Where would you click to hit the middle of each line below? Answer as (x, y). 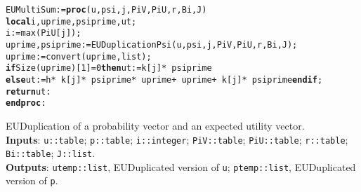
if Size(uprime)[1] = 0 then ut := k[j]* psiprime (109, 68)
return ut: (28, 91)
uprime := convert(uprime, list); (79, 56)
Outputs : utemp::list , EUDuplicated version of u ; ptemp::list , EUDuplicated (181, 166)
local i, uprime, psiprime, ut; (71, 21)
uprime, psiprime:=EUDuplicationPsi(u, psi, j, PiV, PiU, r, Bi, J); (152, 44)
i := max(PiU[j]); (44, 33)
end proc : (26, 103)
